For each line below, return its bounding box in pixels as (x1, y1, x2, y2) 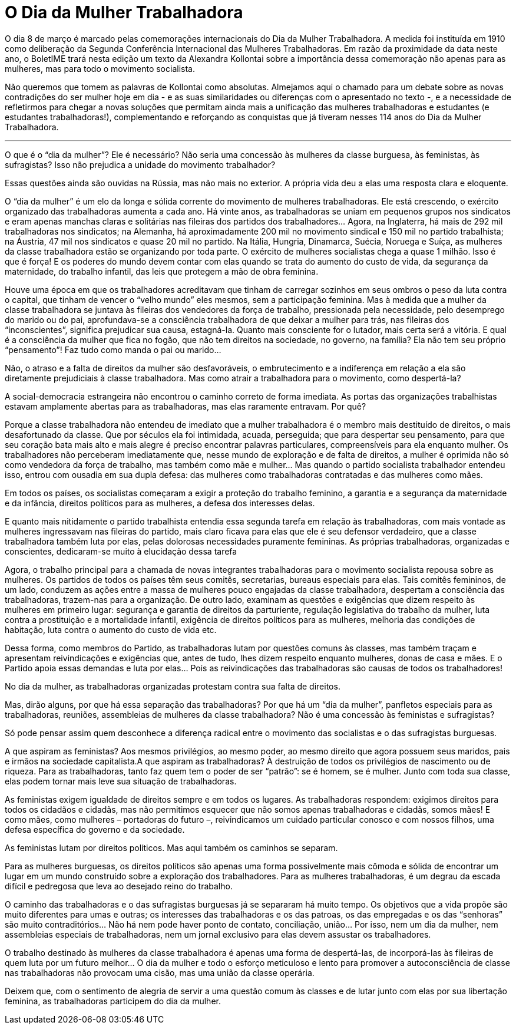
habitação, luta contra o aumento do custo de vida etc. (5, 624, 217, 635)
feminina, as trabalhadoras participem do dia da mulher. (5, 995, 221, 1006)
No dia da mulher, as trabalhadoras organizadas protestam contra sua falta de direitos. (5, 681, 340, 691)
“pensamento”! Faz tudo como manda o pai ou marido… (5, 344, 221, 355)
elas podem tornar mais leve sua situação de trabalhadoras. (5, 776, 237, 786)
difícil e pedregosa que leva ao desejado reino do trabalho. (5, 880, 233, 891)
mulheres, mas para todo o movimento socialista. (5, 63, 195, 74)
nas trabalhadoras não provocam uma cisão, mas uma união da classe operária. (5, 967, 315, 978)
